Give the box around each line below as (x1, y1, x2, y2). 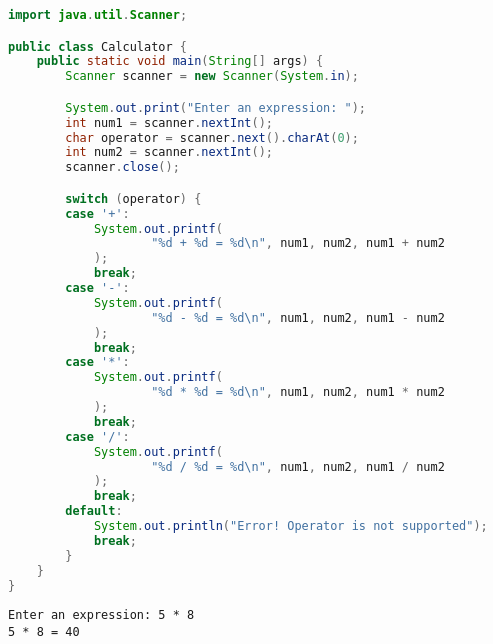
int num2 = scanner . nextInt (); (65, 145, 273, 160)
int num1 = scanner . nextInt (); (65, 115, 273, 130)
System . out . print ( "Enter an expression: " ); (65, 100, 367, 115)
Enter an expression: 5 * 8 (8, 608, 195, 623)
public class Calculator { (8, 39, 187, 54)
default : (65, 504, 123, 519)
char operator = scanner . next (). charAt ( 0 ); (65, 130, 359, 145)
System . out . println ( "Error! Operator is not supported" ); (93, 519, 488, 534)
